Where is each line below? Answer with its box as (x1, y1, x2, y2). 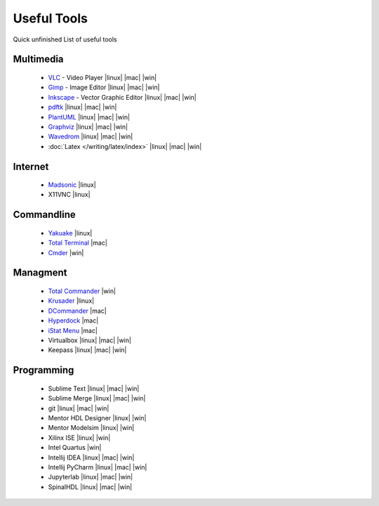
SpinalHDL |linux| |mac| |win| (48, 482, 133, 491)
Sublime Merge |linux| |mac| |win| (48, 394, 146, 403)
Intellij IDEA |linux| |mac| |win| (48, 453, 135, 462)
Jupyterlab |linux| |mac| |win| (48, 473, 133, 481)
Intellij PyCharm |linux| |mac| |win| (48, 462, 147, 471)
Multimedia (13, 53, 64, 65)
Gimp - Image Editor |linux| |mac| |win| (48, 83, 161, 91)
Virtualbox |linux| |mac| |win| (48, 336, 131, 344)
